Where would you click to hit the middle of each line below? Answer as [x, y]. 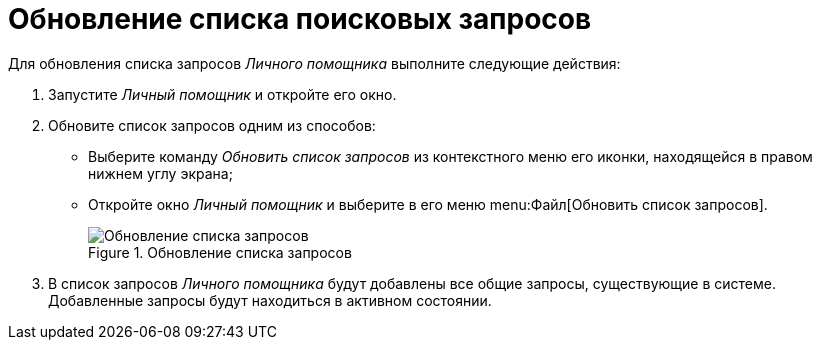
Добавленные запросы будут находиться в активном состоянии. [270, 300]
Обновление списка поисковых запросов [300, 19]
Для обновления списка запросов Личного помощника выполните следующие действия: [314, 63]
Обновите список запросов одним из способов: [212, 125]
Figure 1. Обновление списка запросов [220, 252]
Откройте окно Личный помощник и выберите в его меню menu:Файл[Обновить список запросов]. [428, 204]
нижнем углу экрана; [160, 173]
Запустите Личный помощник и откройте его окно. [222, 94]
